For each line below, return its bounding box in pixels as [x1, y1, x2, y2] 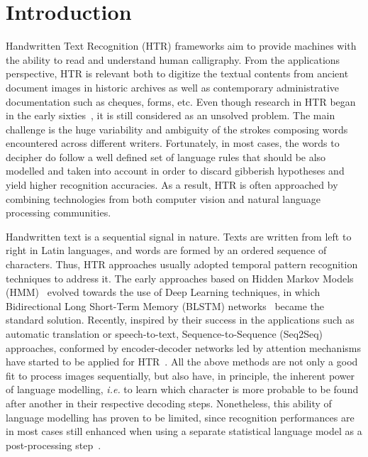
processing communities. [6, 205, 111, 220]
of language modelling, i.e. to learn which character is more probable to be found [6, 382, 359, 397]
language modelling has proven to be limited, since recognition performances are [6, 409, 355, 424]
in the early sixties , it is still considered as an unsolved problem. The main [6, 108, 335, 123]
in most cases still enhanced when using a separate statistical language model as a [6, 424, 362, 439]
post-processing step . [6, 437, 101, 452]
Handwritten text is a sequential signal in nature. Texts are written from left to [6, 228, 352, 243]
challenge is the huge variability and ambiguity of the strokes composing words [6, 121, 348, 136]
